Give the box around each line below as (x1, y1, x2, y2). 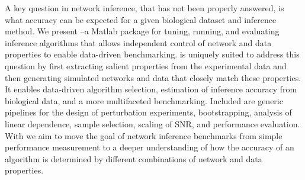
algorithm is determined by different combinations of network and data (5, 152, 262, 165)
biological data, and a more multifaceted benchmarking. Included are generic (5, 94, 283, 107)
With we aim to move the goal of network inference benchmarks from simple (5, 129, 282, 142)
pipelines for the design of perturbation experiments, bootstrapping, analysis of (5, 106, 292, 118)
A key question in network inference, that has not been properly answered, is (5, 2, 284, 14)
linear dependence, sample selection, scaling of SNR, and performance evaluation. (5, 117, 300, 130)
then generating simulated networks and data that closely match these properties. (5, 71, 301, 83)
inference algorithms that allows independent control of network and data (5, 36, 272, 49)
